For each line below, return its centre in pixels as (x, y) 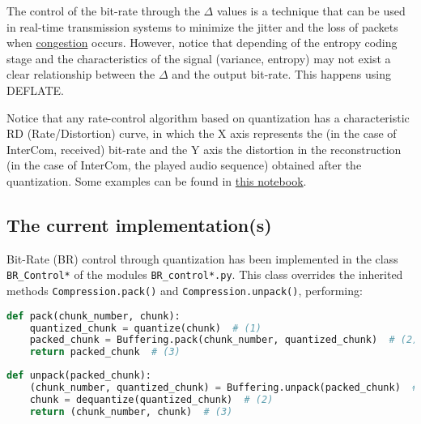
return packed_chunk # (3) (105, 352)
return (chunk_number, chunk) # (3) (131, 411)
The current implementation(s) (139, 224)
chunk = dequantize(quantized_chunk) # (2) (151, 399)
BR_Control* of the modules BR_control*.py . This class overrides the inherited (205, 274)
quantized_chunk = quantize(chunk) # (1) (146, 328)
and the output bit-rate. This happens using (281, 74)
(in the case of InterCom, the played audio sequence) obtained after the (184, 165)
